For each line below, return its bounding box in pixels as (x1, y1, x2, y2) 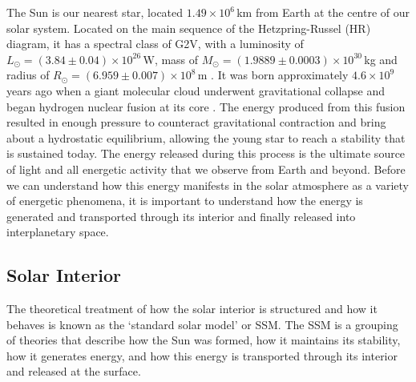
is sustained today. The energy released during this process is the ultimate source (6, 145, 406, 162)
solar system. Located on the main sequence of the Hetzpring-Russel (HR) (6, 19, 371, 36)
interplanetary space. (6, 223, 109, 240)
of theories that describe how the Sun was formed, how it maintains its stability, (6, 332, 401, 348)
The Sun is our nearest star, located (6, 4, 184, 20)
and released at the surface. (6, 363, 141, 380)
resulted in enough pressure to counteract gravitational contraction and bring (6, 114, 386, 131)
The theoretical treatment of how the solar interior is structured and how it (6, 300, 378, 317)
